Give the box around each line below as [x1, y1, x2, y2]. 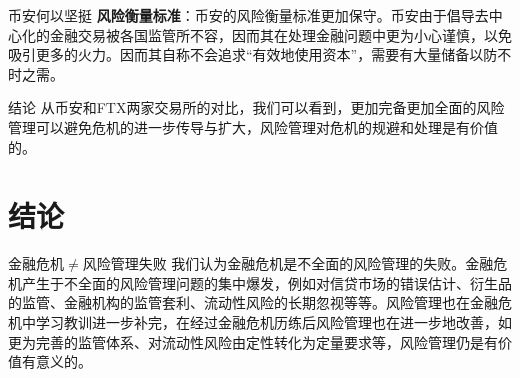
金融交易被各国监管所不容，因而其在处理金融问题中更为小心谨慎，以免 [49, 24, 512, 45]
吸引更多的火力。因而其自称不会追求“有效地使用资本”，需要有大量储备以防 [8, 44, 498, 65]
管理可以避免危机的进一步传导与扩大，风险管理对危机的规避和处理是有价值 [8, 116, 498, 137]
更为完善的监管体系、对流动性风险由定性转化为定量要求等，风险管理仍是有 [8, 331, 498, 352]
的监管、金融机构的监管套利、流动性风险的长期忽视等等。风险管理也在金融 [8, 292, 498, 313]
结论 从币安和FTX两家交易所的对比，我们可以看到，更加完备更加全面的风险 [8, 97, 505, 118]
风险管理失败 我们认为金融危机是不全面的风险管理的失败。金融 [82, 253, 494, 274]
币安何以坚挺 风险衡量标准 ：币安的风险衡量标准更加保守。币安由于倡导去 [8, 5, 489, 25]
